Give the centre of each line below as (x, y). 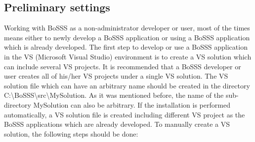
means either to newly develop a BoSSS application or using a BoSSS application (127, 37)
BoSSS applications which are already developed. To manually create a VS (117, 124)
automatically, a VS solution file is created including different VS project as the (125, 114)
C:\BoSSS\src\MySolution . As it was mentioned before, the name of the (114, 95)
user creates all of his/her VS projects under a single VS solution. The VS (116, 76)
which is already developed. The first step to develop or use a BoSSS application (126, 47)
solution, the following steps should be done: (71, 133)
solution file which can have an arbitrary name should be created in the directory (127, 85)
